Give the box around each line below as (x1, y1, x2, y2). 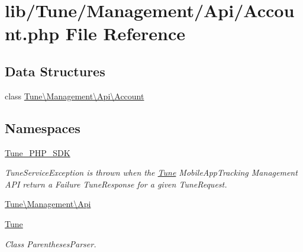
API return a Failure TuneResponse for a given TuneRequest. (5, 177, 227, 190)
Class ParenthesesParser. (5, 237, 96, 250)
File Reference (65, 21, 185, 46)
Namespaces (5, 118, 80, 137)
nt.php (5, 21, 60, 46)
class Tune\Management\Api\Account (5, 89, 144, 102)
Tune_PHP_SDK (5, 146, 70, 159)
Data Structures (5, 62, 105, 80)
